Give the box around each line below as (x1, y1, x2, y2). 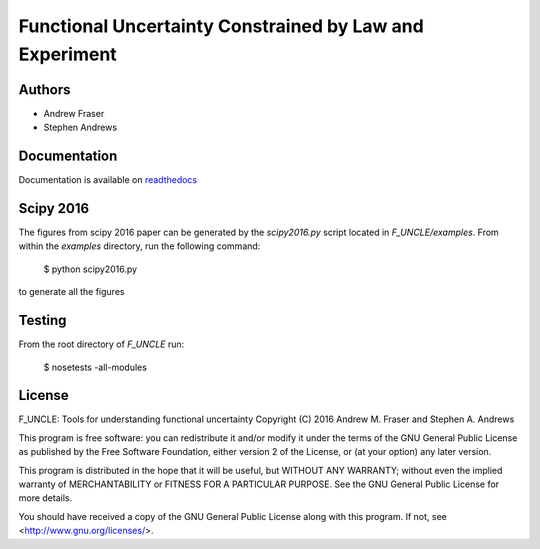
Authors (18, 81, 71, 98)
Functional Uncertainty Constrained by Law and (18, 15, 424, 37)
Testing (18, 312, 67, 329)
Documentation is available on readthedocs (18, 174, 198, 186)
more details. (18, 492, 73, 504)
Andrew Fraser (43, 107, 105, 119)
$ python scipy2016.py (43, 263, 138, 275)
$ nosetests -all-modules (43, 361, 147, 373)
